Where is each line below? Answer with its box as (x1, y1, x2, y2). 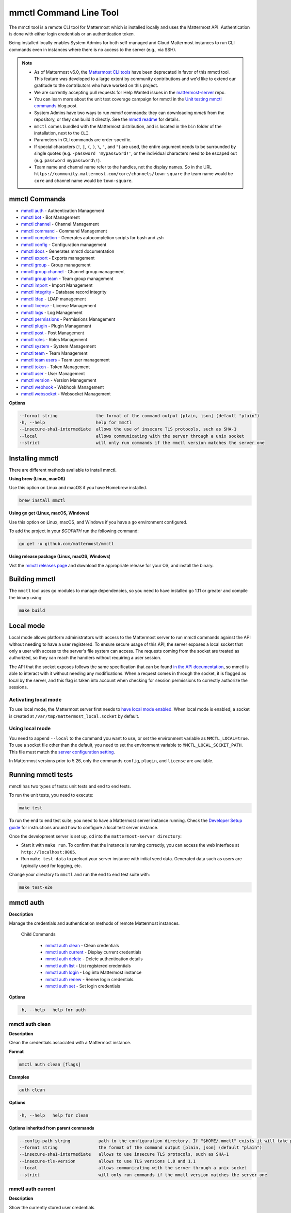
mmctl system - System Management (21, 344, 96, 349)
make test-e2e (19, 885, 53, 890)
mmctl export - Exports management (21, 255, 95, 261)
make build (19, 607, 45, 613)
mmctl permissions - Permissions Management (21, 316, 115, 322)
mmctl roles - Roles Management (21, 337, 87, 343)
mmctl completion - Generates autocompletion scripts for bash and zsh (21, 235, 164, 241)
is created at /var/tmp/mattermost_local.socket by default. (9, 713, 140, 719)
